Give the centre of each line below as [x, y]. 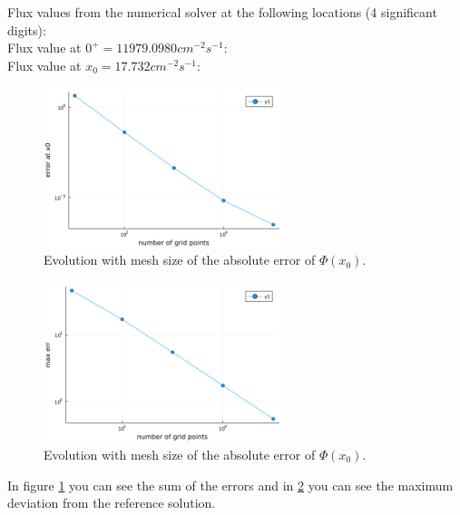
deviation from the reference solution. [112, 503]
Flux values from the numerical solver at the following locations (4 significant [222, 12]
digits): [27, 29]
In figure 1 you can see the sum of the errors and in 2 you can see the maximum [230, 485]
